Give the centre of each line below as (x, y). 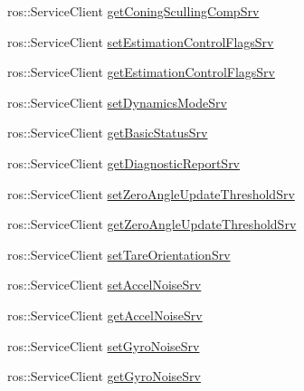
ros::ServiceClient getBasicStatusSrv (108, 133)
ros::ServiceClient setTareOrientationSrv (119, 254)
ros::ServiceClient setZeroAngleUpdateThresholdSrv (151, 193)
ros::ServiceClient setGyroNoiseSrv (104, 345)
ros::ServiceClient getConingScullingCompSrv (133, 11)
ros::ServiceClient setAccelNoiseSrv (104, 285)
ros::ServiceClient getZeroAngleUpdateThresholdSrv (152, 224)
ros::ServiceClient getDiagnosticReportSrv (124, 162)
